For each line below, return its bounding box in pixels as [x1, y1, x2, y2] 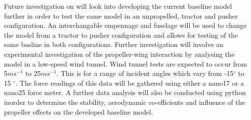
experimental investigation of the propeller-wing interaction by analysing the [4, 48, 235, 59]
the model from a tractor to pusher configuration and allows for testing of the [4, 29, 238, 40]
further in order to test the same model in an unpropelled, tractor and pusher [4, 10, 238, 21]
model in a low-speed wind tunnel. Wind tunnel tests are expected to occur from [4, 58, 248, 69]
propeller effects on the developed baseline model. [4, 106, 153, 117]
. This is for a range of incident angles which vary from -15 [56, 68, 234, 78]
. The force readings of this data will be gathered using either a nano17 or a [15, 77, 244, 88]
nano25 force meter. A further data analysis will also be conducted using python [4, 87, 246, 97]
